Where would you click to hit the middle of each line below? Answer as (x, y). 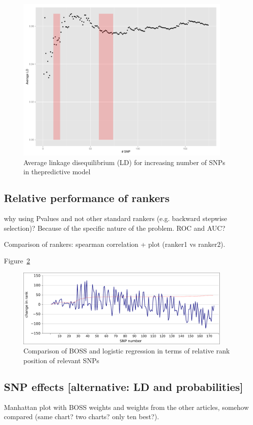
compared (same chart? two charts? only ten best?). (82, 416)
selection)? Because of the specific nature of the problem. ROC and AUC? (115, 228)
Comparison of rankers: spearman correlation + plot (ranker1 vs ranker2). (115, 244)
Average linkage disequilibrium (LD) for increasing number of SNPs (125, 162)
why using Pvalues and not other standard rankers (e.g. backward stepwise (116, 218)
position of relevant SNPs (61, 360)
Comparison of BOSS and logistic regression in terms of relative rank (127, 351)
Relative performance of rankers (87, 198)
